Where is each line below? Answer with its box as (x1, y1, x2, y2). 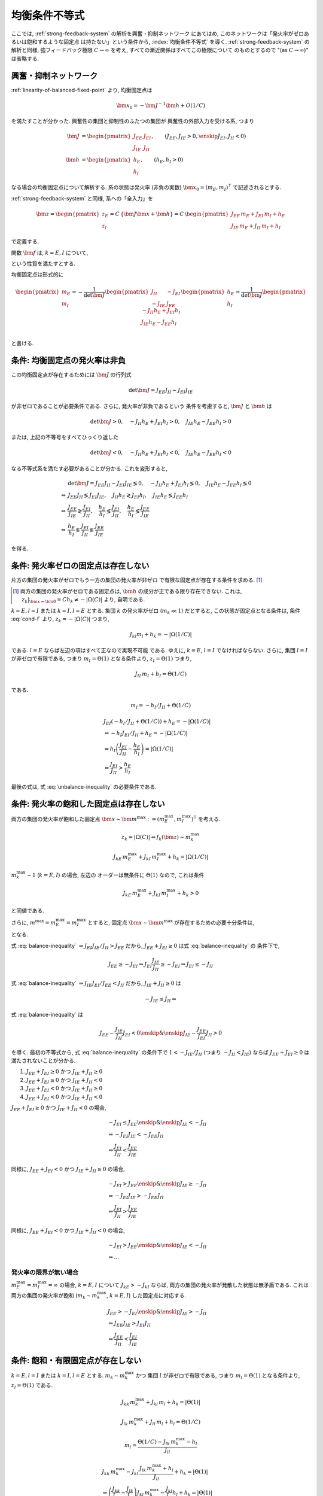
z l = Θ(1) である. (11, 1381, 53, 1390)
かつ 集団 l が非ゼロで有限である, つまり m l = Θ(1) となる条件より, (135, 1372, 300, 1381)
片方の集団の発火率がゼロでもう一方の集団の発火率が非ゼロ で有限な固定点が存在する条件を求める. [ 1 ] (11, 576, 263, 583)
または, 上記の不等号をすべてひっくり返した (11, 434, 119, 441)
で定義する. (11, 238, 39, 245)
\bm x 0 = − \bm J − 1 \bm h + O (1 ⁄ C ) (116, 101, 206, 110)
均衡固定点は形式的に (11, 271, 64, 278)
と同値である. (11, 907, 44, 914)
